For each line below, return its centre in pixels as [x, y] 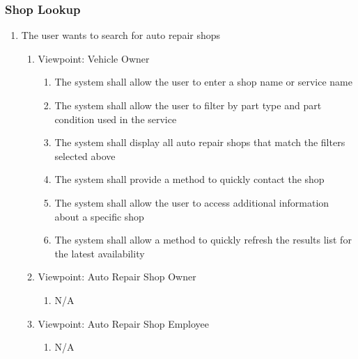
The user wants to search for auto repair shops [121, 35]
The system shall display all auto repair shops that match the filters [200, 142]
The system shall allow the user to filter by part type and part [188, 105]
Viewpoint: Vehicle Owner [94, 58]
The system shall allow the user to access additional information [192, 202]
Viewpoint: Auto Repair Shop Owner [117, 277]
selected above [85, 155]
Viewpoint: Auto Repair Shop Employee [124, 323]
